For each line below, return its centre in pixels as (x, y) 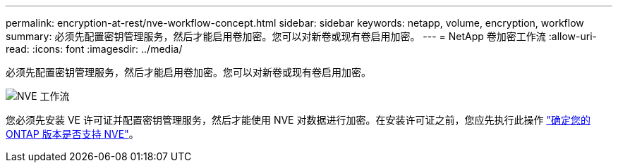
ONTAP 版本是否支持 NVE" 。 (72, 134)
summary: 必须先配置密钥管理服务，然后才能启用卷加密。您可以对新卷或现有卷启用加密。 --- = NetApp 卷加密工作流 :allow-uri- (301, 36)
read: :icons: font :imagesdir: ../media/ (94, 49)
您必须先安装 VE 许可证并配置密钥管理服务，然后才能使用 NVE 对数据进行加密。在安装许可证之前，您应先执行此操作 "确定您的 (298, 120)
